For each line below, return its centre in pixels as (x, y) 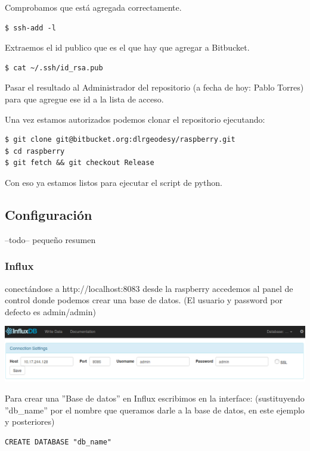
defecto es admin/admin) (50, 311)
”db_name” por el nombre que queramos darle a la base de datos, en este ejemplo (155, 410)
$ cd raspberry (35, 151)
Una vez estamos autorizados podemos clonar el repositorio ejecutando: (135, 119)
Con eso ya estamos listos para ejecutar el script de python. (114, 182)
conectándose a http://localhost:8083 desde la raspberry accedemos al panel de (149, 288)
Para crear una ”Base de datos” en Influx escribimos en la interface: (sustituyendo (155, 398)
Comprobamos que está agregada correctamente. (93, 7)
